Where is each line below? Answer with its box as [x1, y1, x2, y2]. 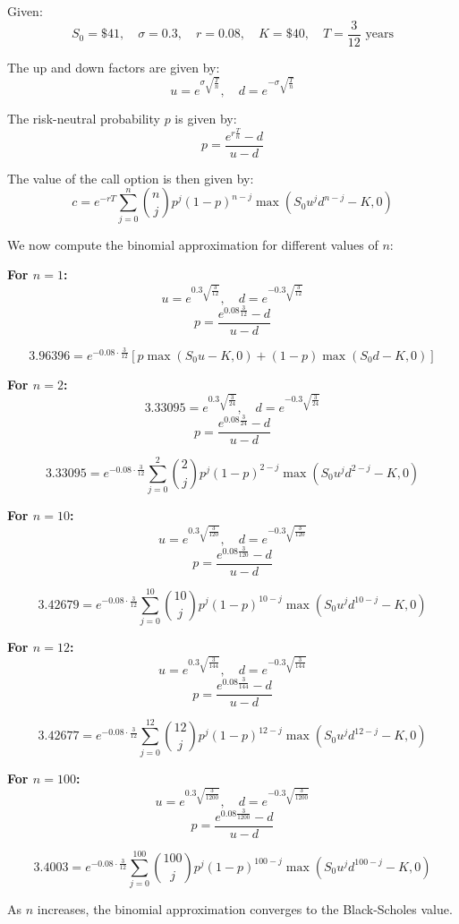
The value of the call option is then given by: [7, 168, 254, 187]
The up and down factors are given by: [7, 57, 220, 76]
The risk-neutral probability [7, 109, 160, 128]
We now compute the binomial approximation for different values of [7, 235, 378, 253]
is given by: [174, 109, 237, 128]
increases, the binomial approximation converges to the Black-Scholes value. [37, 900, 453, 919]
